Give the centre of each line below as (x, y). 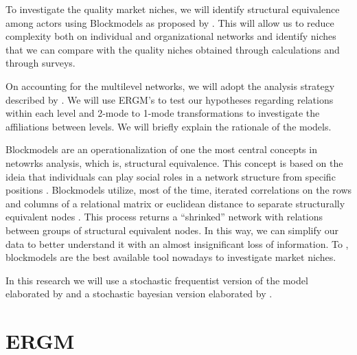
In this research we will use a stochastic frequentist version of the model (157, 280)
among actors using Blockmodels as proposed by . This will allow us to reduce (170, 22)
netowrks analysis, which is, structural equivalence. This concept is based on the (174, 162)
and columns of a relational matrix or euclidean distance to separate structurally (175, 203)
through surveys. (41, 63)
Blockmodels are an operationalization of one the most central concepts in (161, 149)
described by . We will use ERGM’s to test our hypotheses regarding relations (170, 99)
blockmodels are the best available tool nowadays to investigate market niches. (171, 257)
